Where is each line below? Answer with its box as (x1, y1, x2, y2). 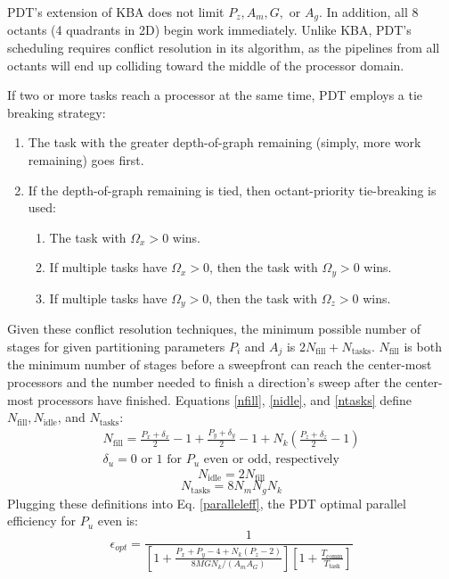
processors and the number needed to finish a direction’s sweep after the (7, 372, 402, 391)
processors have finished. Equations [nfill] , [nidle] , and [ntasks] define (37, 390, 412, 409)
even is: (97, 511, 138, 530)
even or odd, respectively (203, 453, 339, 467)
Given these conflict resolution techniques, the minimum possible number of (7, 319, 421, 338)
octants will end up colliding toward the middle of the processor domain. (7, 55, 404, 74)
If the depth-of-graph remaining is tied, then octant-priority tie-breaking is (28, 180, 437, 199)
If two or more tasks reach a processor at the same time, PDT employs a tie (7, 86, 423, 104)
